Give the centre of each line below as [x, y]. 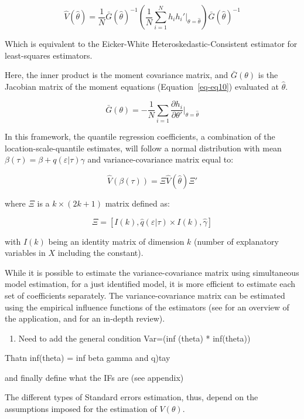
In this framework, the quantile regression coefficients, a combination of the [140, 136]
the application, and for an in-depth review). [85, 318]
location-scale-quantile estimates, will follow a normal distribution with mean [143, 148]
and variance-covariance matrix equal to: [160, 159]
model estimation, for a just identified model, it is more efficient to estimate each [150, 284]
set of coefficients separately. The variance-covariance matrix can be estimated [145, 295]
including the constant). [100, 253]
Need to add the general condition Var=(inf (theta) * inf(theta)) [134, 338]
